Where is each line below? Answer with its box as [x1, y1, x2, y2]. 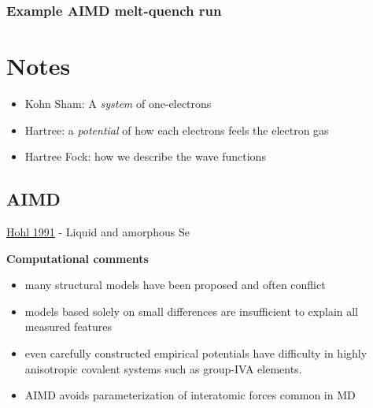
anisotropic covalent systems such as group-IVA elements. [24, 360, 302, 376]
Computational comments [6, 250, 149, 266]
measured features [24, 318, 113, 335]
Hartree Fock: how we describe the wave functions [24, 148, 266, 165]
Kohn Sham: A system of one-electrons [24, 95, 212, 111]
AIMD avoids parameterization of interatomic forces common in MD [24, 387, 356, 403]
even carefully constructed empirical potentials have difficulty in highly [24, 344, 367, 361]
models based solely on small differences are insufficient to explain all [24, 302, 359, 319]
